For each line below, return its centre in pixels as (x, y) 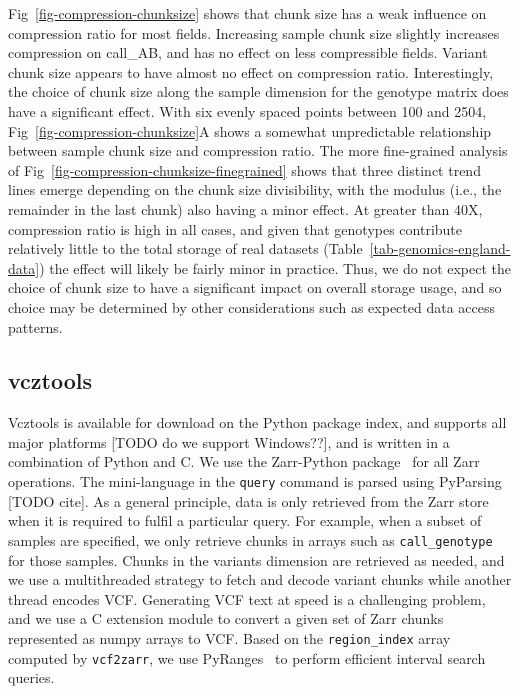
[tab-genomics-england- (440, 248)
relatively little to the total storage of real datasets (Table (185, 248)
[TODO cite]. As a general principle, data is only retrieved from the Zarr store (248, 500)
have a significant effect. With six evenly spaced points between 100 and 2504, (247, 110)
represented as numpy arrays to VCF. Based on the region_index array (229, 637)
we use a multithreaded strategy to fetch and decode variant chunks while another (260, 579)
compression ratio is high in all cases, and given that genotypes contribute (235, 228)
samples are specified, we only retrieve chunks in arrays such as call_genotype (250, 539)
